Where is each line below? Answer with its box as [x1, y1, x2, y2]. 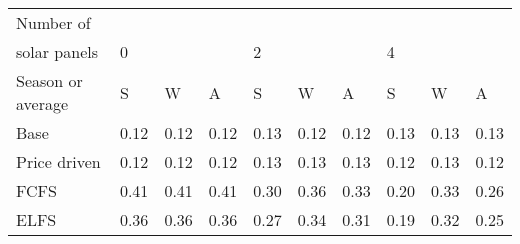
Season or [16, 69, 83, 92]
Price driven [16, 150, 101, 173]
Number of [16, 11, 91, 34]
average [16, 92, 69, 115]
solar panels [16, 40, 99, 63]
